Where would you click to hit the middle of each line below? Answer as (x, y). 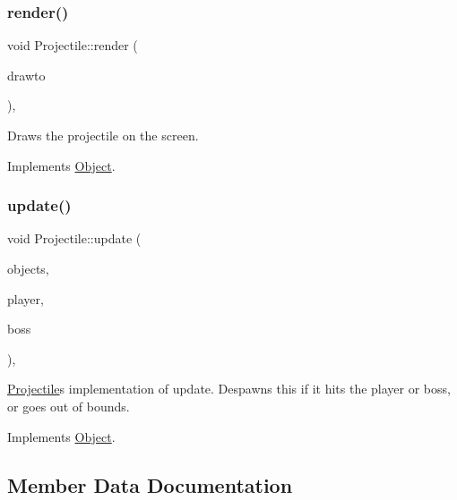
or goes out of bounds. (69, 406)
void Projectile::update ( (74, 238)
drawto (26, 75)
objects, (28, 268)
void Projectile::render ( (73, 45)
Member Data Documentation (150, 484)
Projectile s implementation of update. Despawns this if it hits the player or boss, (229, 389)
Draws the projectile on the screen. (103, 135)
